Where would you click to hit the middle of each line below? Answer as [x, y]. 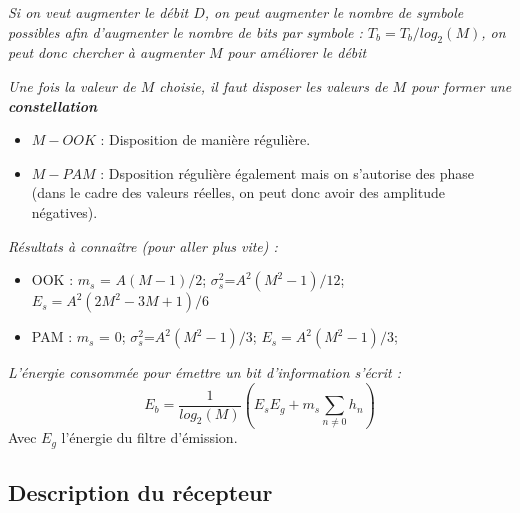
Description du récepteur [140, 492]
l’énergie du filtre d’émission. [149, 437]
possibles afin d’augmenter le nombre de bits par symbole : [185, 31]
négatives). [64, 211]
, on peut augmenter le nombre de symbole [334, 12]
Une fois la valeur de [72, 85]
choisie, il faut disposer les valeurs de [273, 85]
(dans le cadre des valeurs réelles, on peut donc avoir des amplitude [238, 192]
